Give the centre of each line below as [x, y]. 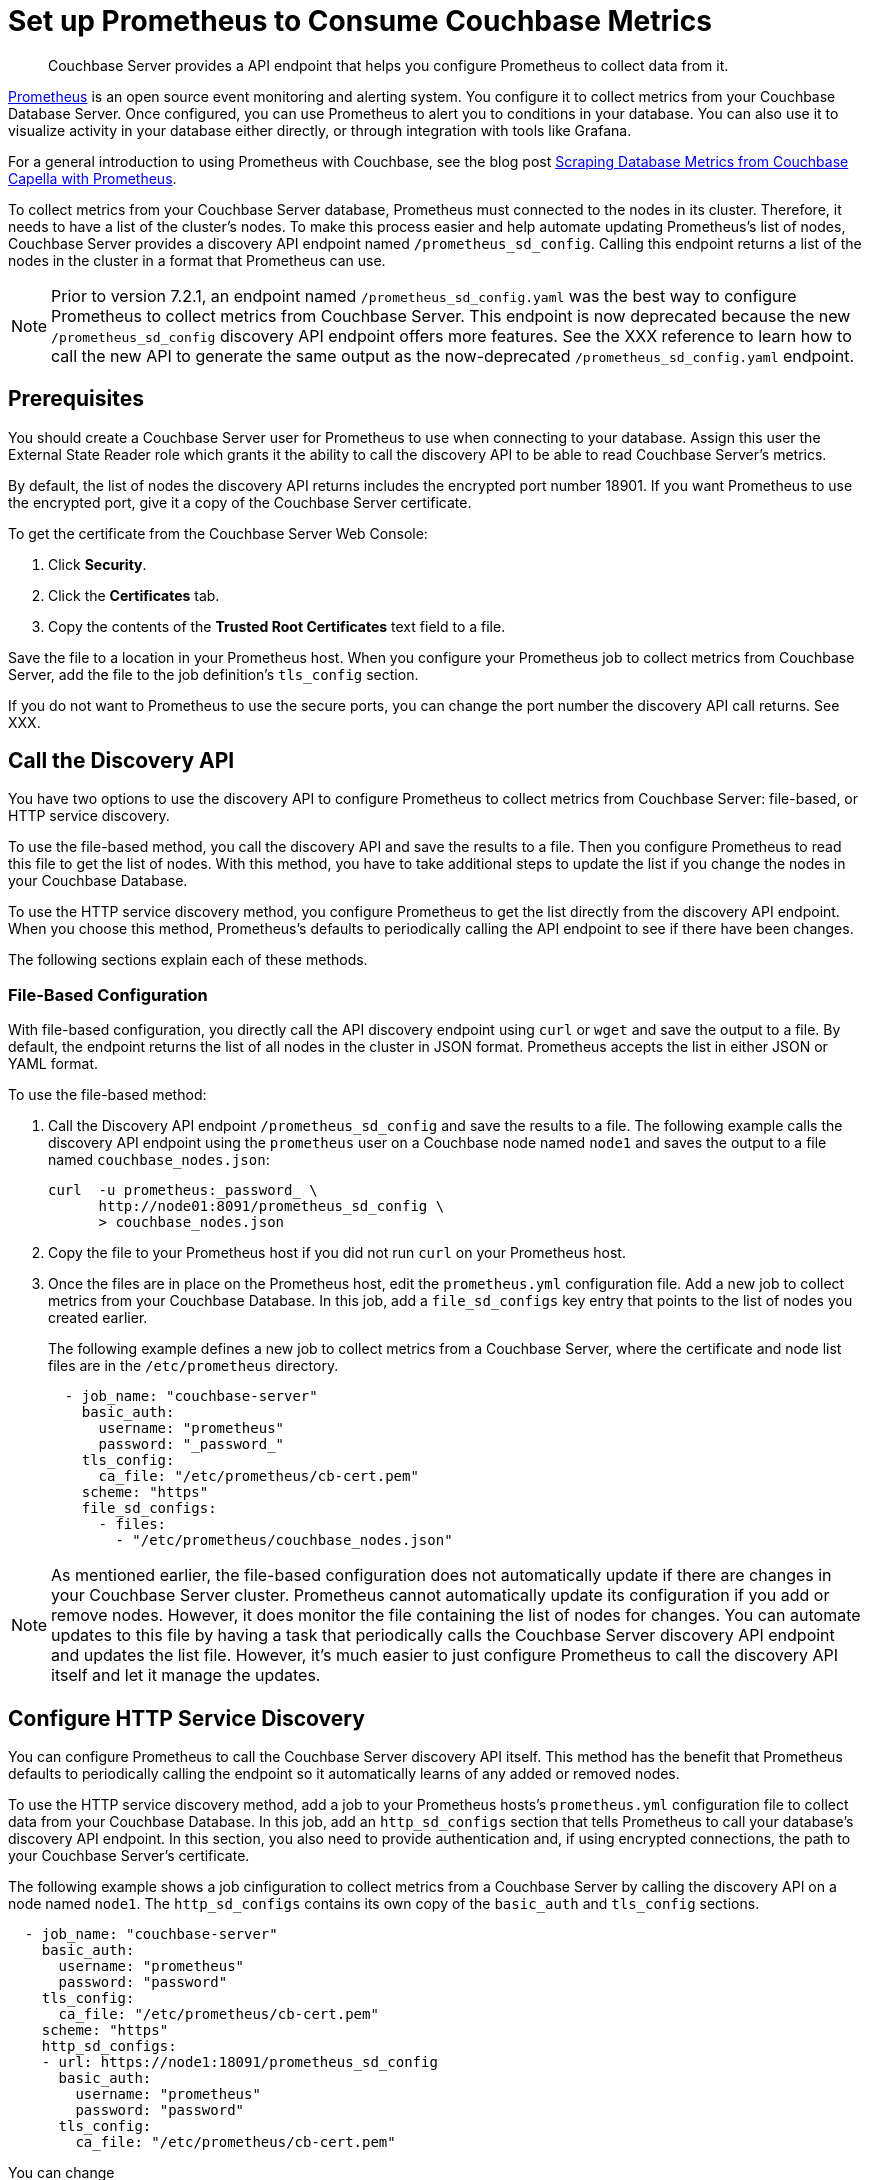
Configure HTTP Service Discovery [186, 1718]
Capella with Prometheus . [92, 178]
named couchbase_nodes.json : [159, 1160]
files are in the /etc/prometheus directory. [193, 1366]
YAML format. [53, 1064]
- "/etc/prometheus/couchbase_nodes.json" [284, 1540]
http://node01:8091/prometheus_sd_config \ [271, 1206]
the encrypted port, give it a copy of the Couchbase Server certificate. [240, 502]
